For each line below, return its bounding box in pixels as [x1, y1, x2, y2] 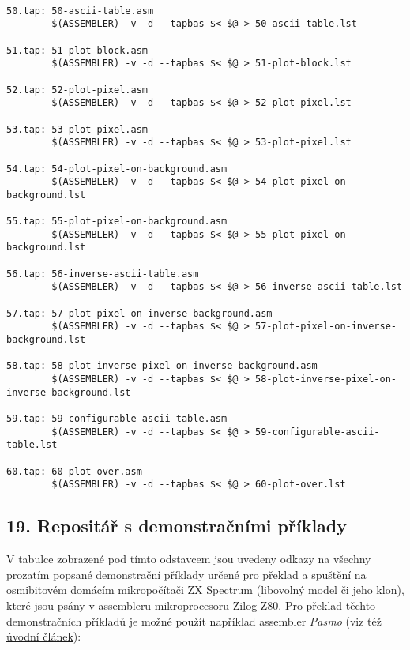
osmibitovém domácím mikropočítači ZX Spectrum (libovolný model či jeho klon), [6, 581, 404, 598]
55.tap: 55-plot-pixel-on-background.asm [6, 216, 228, 227]
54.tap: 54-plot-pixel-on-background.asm [6, 163, 228, 175]
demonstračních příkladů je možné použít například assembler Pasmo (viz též [6, 612, 382, 629]
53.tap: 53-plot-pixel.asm [6, 123, 148, 135]
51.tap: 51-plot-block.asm [6, 44, 148, 56]
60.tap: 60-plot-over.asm [6, 465, 142, 477]
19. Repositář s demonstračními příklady [6, 513, 348, 538]
